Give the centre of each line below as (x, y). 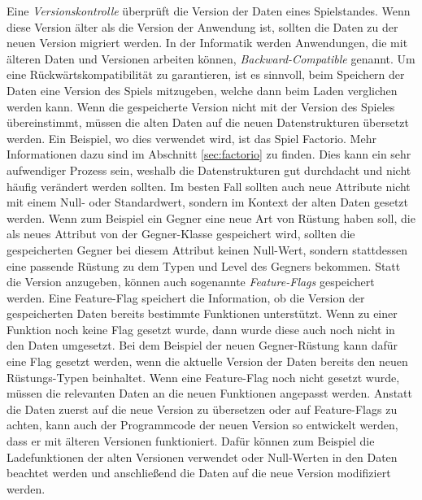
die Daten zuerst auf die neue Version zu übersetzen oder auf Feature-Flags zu (202, 409)
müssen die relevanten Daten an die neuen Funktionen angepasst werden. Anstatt (210, 393)
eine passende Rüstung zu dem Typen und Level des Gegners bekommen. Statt (204, 265)
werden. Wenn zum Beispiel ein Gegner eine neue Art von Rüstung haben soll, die (211, 217)
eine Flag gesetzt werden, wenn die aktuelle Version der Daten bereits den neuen (207, 361)
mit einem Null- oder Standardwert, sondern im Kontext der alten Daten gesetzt (208, 202)
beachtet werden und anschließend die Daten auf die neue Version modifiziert (199, 473)
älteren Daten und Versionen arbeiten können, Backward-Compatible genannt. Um (211, 58)
